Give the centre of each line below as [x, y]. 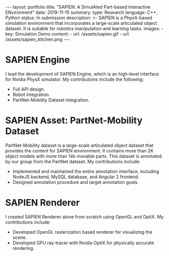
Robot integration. [31, 94]
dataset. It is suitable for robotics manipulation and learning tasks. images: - [84, 28]
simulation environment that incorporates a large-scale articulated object [81, 23]
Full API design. [29, 89]
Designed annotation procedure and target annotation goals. [76, 182]
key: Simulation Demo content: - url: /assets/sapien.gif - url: [68, 34]
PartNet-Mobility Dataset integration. [51, 100]
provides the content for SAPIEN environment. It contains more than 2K [79, 150]
